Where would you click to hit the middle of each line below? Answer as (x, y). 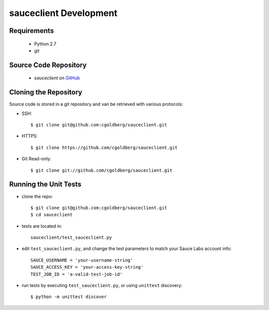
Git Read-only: (37, 159)
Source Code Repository (48, 65)
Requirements (32, 31)
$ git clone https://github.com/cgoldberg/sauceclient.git (104, 148)
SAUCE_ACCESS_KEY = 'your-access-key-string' (87, 267)
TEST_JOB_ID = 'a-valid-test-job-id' (77, 274)
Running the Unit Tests (45, 184)
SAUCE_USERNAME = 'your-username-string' (82, 260)
